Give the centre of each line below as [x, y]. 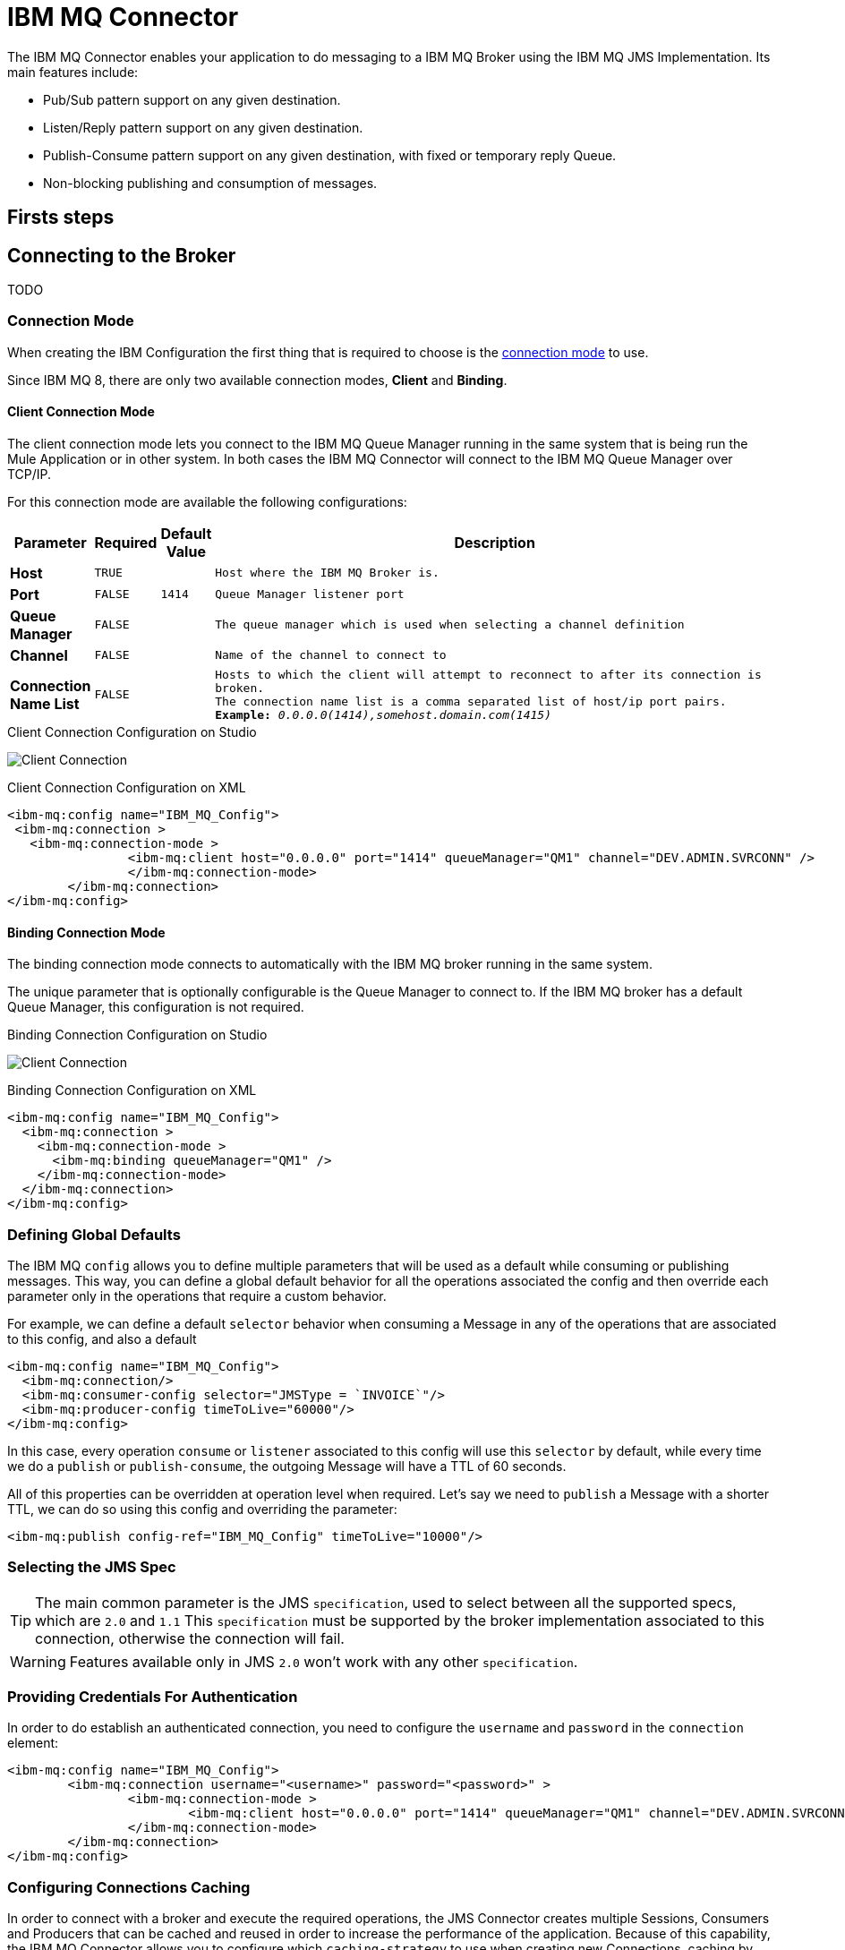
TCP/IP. [30, 474]
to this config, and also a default [102, 1338]
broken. [240, 688]
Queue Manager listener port [310, 594]
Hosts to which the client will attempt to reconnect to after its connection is [488, 674]
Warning [38, 1661]
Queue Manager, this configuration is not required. [156, 1007]
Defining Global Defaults [94, 1234]
